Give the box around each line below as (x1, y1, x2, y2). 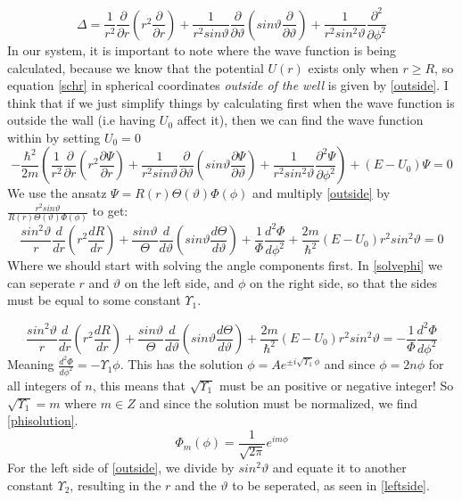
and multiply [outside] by (252, 184, 391, 202)
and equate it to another (272, 458, 407, 477)
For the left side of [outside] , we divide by (7, 458, 235, 477)
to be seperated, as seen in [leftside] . (232, 475, 430, 494)
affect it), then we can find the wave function (177, 111, 424, 129)
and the (175, 475, 217, 494)
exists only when (308, 58, 399, 77)
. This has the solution (120, 355, 243, 374)
